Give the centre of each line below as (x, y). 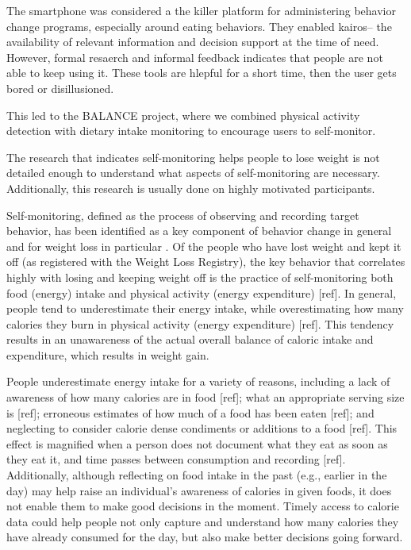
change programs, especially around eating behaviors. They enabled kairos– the (199, 26)
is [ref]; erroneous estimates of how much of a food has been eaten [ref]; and (190, 412)
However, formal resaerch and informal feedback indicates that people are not (195, 57)
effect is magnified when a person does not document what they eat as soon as (197, 443)
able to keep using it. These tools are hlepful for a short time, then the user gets (202, 73)
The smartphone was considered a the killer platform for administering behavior (201, 10)
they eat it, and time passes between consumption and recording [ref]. (176, 459)
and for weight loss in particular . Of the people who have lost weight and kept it (204, 246)
